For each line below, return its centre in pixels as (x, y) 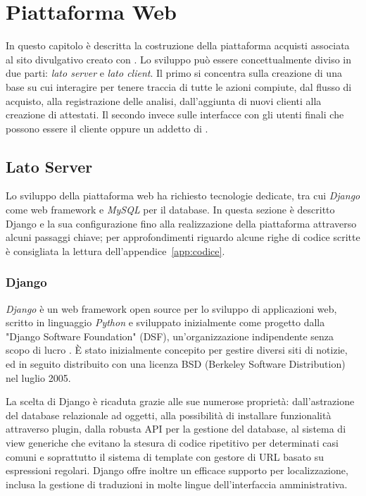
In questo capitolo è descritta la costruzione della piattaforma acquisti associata (178, 45)
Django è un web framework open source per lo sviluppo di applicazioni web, (171, 308)
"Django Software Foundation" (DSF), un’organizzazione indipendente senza (170, 336)
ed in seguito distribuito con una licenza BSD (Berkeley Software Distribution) (176, 364)
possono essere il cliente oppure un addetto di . (107, 128)
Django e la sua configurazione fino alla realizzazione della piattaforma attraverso (181, 223)
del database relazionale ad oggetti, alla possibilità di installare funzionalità (169, 415)
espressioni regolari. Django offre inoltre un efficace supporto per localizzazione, (177, 470)
